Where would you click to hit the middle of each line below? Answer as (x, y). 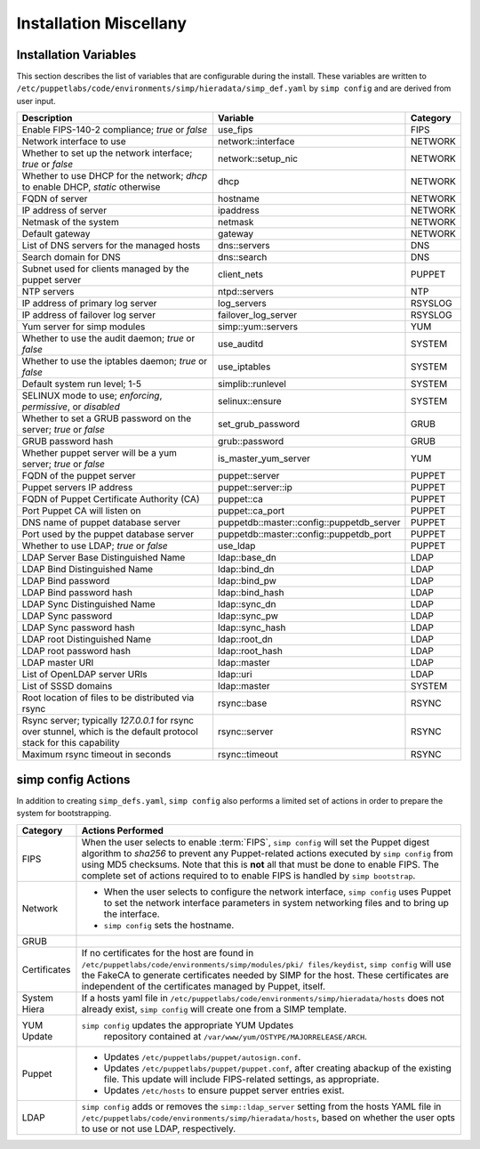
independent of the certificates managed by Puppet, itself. (204, 986)
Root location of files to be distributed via (108, 698)
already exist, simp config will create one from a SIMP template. (214, 1008)
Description (47, 118)
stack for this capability (71, 743)
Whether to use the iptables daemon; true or (115, 361)
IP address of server (64, 211)
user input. (36, 101)
